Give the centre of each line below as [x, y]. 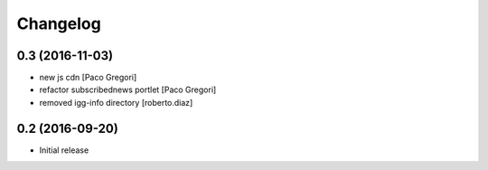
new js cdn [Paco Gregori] [88, 78]
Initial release [64, 150]
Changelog [59, 24]
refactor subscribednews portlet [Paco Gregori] [128, 90]
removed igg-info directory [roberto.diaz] [116, 102]
